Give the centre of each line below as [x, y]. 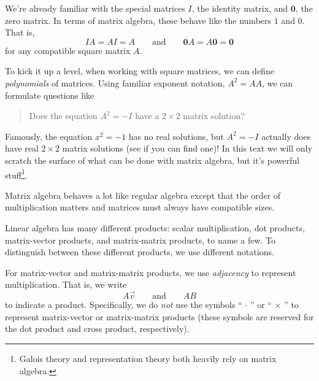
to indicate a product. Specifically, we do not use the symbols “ [124, 305]
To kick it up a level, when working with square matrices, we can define [140, 71]
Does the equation [63, 116]
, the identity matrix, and [240, 8]
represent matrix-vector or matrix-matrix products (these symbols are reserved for [159, 316]
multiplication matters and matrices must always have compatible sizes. [140, 207]
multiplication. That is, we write [66, 284]
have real [22, 148]
